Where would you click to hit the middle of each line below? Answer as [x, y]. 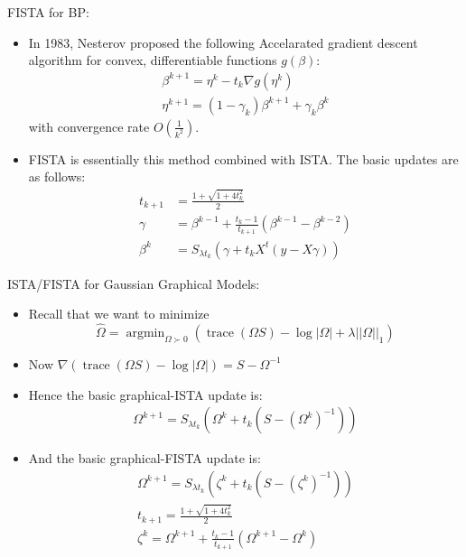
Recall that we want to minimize [119, 314]
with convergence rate [89, 126]
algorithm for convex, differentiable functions [153, 60]
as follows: [57, 176]
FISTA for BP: [48, 12]
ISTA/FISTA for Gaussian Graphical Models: [134, 283]
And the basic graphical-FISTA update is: [144, 458]
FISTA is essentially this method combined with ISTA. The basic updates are [243, 158]
